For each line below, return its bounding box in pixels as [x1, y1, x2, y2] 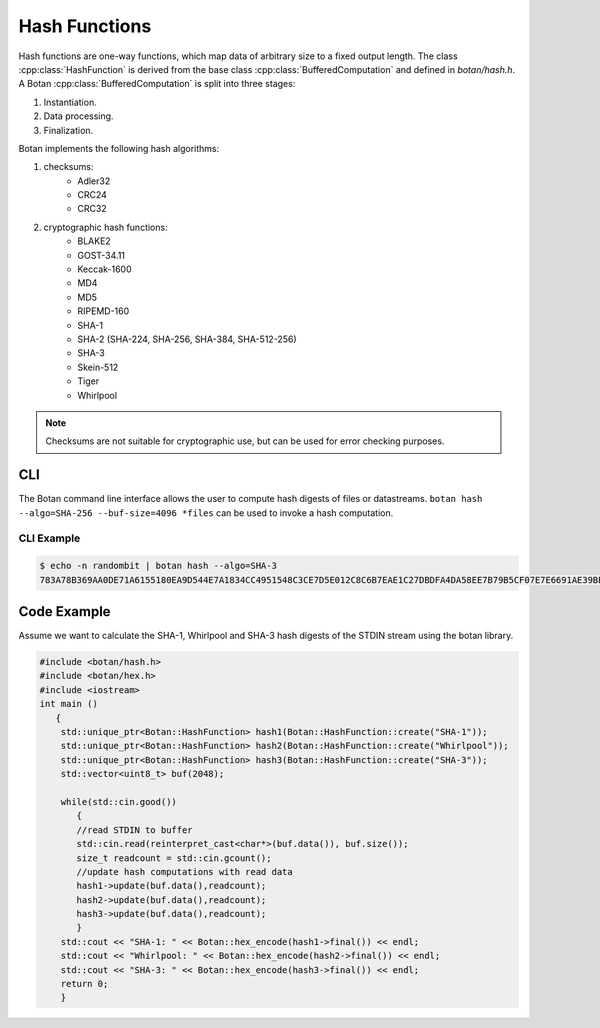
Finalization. [43, 124, 94, 136]
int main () [39, 698, 99, 710]
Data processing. [43, 110, 114, 122]
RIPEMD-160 [77, 305, 130, 317]
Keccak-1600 [77, 263, 132, 275]
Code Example [18, 603, 111, 620]
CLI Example [18, 531, 81, 545]
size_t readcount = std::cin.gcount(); [76, 852, 272, 864]
